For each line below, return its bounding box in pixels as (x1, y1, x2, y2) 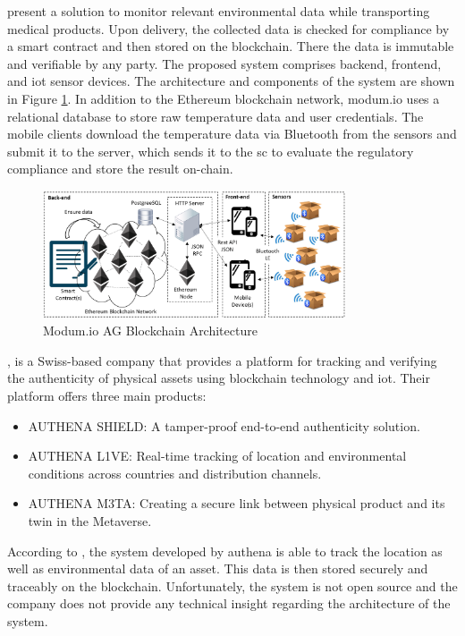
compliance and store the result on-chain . (7, 159, 233, 178)
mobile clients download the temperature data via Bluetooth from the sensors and (7, 124, 457, 143)
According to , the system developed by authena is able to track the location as (7, 541, 443, 560)
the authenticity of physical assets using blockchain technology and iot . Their (7, 369, 430, 387)
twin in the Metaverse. (28, 512, 152, 530)
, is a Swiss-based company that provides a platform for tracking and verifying (7, 351, 437, 369)
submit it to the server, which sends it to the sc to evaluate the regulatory (7, 141, 414, 160)
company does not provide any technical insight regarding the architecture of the (7, 594, 451, 613)
